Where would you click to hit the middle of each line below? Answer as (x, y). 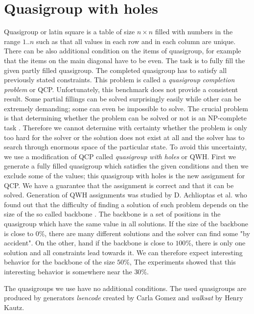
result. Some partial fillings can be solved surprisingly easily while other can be (123, 99)
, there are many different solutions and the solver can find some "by (147, 233)
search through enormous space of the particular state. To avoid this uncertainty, (126, 147)
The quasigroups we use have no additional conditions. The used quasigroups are (125, 288)
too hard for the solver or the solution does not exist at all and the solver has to (124, 137)
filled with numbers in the (194, 32)
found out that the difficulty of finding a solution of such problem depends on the (126, 204)
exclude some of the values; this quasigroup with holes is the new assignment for (125, 176)
